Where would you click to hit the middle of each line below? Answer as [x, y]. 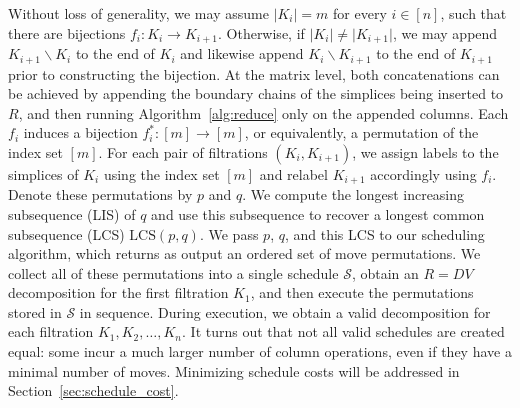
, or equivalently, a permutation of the [361, 132]
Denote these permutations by [100, 194]
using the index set [161, 173]
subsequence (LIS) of [72, 213]
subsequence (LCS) [66, 233]
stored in [35, 311]
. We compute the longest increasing [353, 194]
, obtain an [385, 272]
